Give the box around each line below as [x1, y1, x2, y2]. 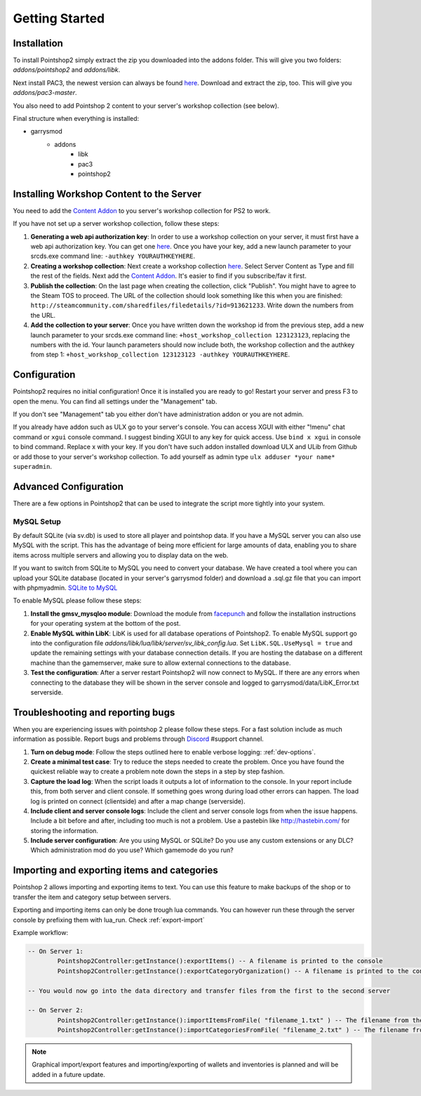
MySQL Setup [13, 517, 61, 527]
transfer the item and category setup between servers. [13, 893, 171, 901]
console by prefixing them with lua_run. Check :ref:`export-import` [13, 915, 205, 924]
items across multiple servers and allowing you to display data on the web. [13, 550, 229, 559]
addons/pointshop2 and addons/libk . [13, 65, 121, 74]
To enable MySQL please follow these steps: [13, 596, 142, 605]
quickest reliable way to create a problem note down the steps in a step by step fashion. [30, 767, 285, 776]
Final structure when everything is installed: [13, 115, 140, 123]
